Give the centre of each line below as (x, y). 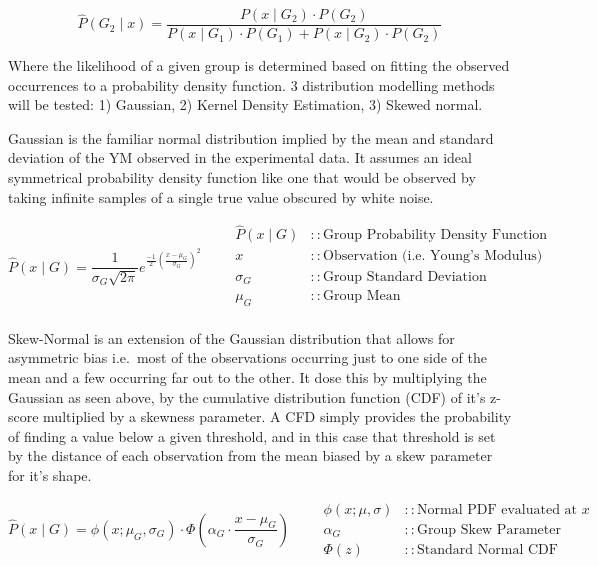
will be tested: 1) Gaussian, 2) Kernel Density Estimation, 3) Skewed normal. (245, 104)
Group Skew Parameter (489, 529)
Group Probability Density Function (435, 235)
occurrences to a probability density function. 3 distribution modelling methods (251, 84)
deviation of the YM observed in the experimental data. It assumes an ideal (240, 157)
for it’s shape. (50, 475)
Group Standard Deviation (405, 276)
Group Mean (362, 296)
